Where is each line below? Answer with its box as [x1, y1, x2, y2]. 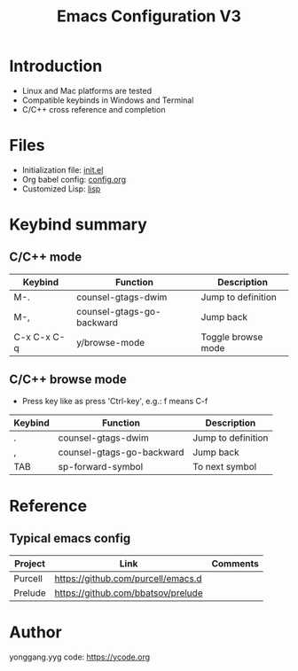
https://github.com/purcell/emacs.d [54, 572, 202, 584]
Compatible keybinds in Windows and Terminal [21, 95, 194, 105]
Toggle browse [200, 331, 263, 343]
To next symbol [192, 460, 257, 472]
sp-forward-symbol [58, 460, 144, 472]
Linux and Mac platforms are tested [21, 85, 153, 96]
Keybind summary [9, 215, 148, 235]
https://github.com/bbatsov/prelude [54, 587, 203, 599]
